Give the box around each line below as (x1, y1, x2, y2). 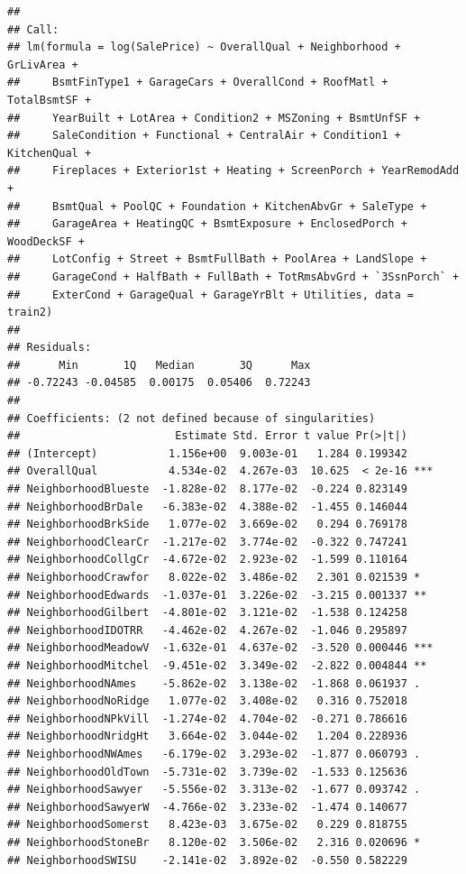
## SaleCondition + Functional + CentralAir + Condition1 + (7, 129, 401, 143)
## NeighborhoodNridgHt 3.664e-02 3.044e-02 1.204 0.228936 (7, 730, 407, 743)
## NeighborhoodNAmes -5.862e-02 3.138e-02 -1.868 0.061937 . (7, 676, 421, 690)
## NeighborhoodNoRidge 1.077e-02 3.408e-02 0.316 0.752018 (7, 695, 407, 708)
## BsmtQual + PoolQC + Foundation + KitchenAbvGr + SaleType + (7, 199, 427, 213)
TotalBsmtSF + (7, 93, 92, 106)
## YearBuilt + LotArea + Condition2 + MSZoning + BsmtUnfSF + (7, 111, 421, 124)
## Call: (7, 23, 59, 36)
